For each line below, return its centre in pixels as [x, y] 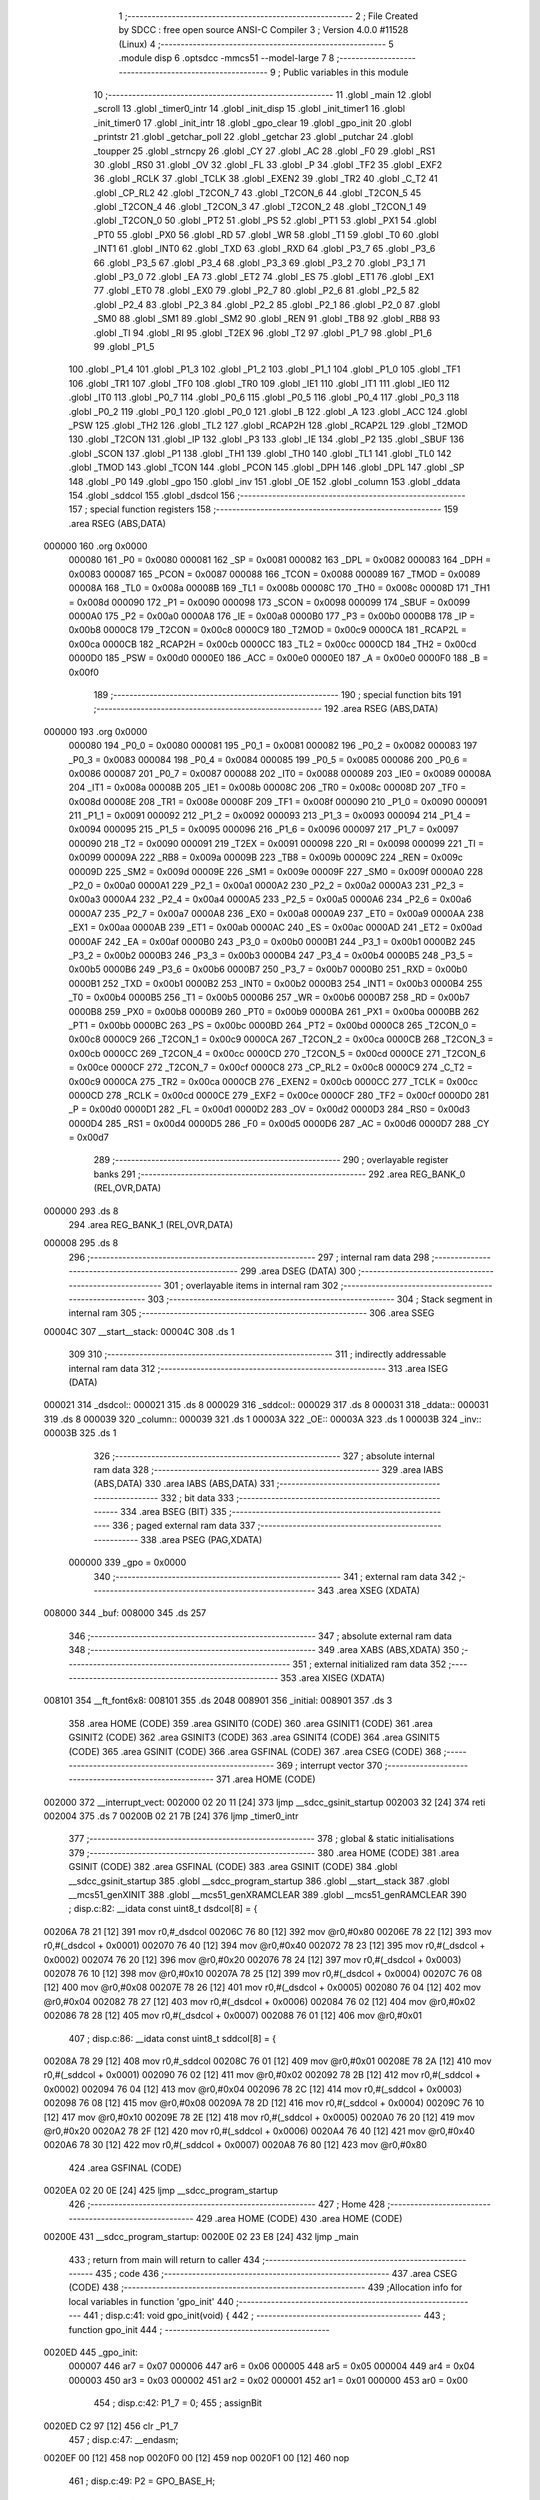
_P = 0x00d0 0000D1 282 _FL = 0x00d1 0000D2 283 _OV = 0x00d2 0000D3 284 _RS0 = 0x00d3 [269, 1109]
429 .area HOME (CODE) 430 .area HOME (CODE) [299, 2218]
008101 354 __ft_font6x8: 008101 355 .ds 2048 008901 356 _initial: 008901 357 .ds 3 [218, 1701]
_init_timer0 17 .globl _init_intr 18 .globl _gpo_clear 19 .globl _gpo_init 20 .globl [252, 122]
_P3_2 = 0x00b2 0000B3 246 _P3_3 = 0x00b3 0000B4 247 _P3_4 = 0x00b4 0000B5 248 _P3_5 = [271, 955]
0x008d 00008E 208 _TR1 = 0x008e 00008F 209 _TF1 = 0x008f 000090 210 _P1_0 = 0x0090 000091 [278, 801]
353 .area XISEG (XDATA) [332, 1677]
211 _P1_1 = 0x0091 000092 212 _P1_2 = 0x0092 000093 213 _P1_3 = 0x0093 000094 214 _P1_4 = [269, 816]
